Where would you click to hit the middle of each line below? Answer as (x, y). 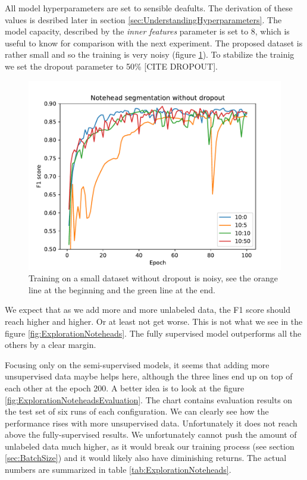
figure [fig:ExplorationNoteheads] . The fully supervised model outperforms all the (153, 333)
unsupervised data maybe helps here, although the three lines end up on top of (149, 376)
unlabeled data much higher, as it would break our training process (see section (150, 446)
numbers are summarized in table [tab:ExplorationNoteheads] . (118, 470)
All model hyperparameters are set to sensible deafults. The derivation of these (149, 8)
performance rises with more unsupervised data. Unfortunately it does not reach (151, 423)
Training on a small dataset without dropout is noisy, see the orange (153, 278)
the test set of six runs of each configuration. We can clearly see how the (137, 411)
